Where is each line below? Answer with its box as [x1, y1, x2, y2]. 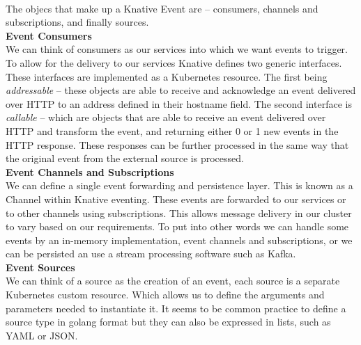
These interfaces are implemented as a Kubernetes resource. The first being [6, 69, 328, 83]
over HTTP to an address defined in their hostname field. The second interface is [6, 96, 352, 111]
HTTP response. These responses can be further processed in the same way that [6, 137, 349, 152]
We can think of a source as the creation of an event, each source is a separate [6, 273, 340, 288]
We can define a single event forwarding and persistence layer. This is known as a [6, 178, 353, 193]
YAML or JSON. [6, 328, 78, 342]
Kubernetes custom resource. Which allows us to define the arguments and [6, 287, 325, 302]
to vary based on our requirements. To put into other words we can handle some [6, 219, 349, 234]
